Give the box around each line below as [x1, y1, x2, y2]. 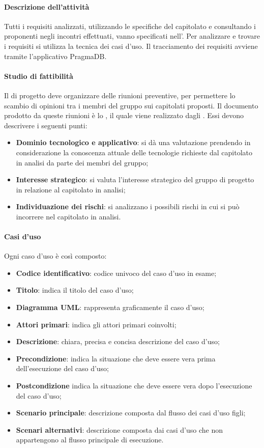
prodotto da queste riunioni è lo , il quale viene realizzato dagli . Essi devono [4, 110, 244, 121]
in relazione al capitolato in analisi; [16, 184, 126, 194]
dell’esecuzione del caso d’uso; [16, 363, 109, 374]
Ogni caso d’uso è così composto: [4, 250, 107, 261]
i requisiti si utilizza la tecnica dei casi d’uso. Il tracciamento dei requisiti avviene [4, 40, 258, 51]
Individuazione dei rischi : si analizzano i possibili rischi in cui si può [16, 201, 240, 212]
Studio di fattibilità [4, 70, 73, 81]
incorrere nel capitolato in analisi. [16, 211, 121, 221]
